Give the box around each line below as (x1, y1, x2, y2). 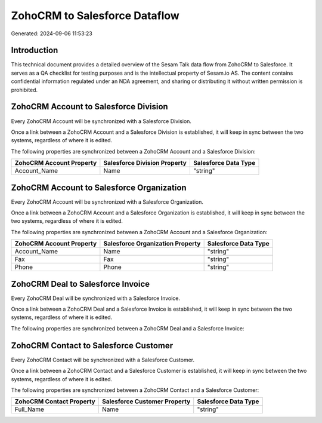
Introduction (11, 45, 58, 56)
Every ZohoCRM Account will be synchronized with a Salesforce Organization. (11, 198, 204, 206)
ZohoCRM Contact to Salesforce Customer (11, 341, 173, 351)
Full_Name (14, 405, 45, 413)
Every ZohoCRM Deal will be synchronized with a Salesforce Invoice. (11, 295, 181, 302)
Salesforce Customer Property (101, 397, 191, 406)
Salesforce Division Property (103, 159, 187, 167)
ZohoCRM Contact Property (14, 397, 95, 406)
